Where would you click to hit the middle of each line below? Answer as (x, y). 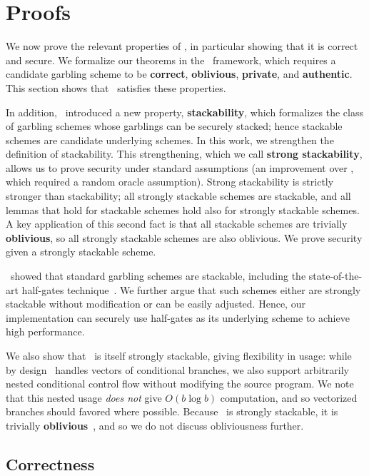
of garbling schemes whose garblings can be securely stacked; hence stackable (174, 126)
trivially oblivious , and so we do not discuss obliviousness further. (155, 425)
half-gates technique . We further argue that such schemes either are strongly (191, 289)
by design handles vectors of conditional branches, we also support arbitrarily (178, 369)
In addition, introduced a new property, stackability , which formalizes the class (184, 112)
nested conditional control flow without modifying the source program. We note (180, 384)
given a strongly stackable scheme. (81, 252)
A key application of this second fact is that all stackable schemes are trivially (177, 224)
